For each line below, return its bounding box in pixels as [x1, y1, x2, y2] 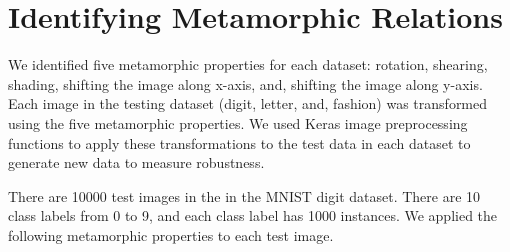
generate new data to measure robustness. [8, 152, 265, 173]
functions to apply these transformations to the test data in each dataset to [8, 132, 471, 153]
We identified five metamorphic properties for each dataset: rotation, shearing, [8, 54, 488, 75]
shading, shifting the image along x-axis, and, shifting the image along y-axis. [8, 73, 483, 94]
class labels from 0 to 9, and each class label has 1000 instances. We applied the [8, 205, 498, 226]
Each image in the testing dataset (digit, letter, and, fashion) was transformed [8, 93, 488, 114]
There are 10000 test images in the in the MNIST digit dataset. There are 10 [8, 185, 481, 206]
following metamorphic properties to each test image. [8, 224, 334, 245]
